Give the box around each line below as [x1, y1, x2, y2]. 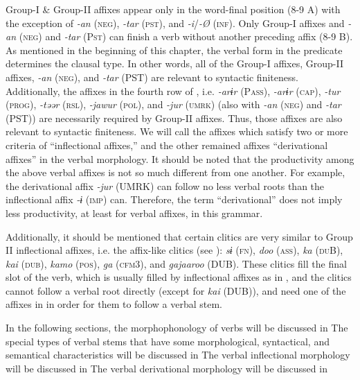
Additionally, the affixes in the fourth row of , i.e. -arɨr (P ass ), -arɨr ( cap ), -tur [6, 83, 341, 98]
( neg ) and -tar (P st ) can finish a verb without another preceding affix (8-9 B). [19, 29, 353, 44]
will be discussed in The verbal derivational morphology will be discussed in [6, 361, 327, 375]
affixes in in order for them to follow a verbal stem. [6, 297, 222, 311]
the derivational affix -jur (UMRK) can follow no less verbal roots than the [6, 178, 325, 193]
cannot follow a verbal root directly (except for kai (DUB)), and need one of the [6, 283, 346, 297]
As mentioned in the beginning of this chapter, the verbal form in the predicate [6, 42, 343, 57]
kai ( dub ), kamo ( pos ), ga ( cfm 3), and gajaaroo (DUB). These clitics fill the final [6, 256, 347, 270]
